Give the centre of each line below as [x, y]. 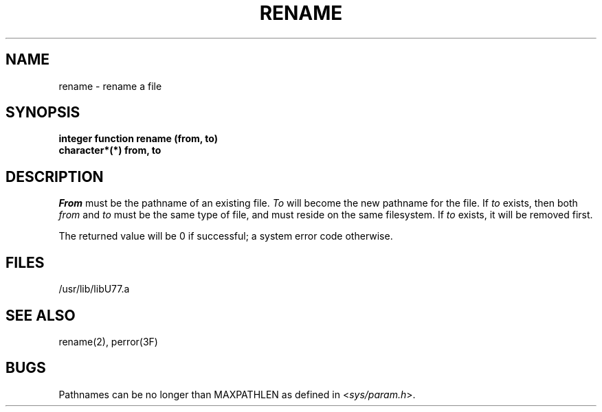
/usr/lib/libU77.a [94, 289]
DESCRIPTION [55, 176]
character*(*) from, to [110, 150]
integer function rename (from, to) [138, 139]
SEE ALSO [41, 315]
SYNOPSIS [43, 113]
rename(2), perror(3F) [108, 341]
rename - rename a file [110, 86]
